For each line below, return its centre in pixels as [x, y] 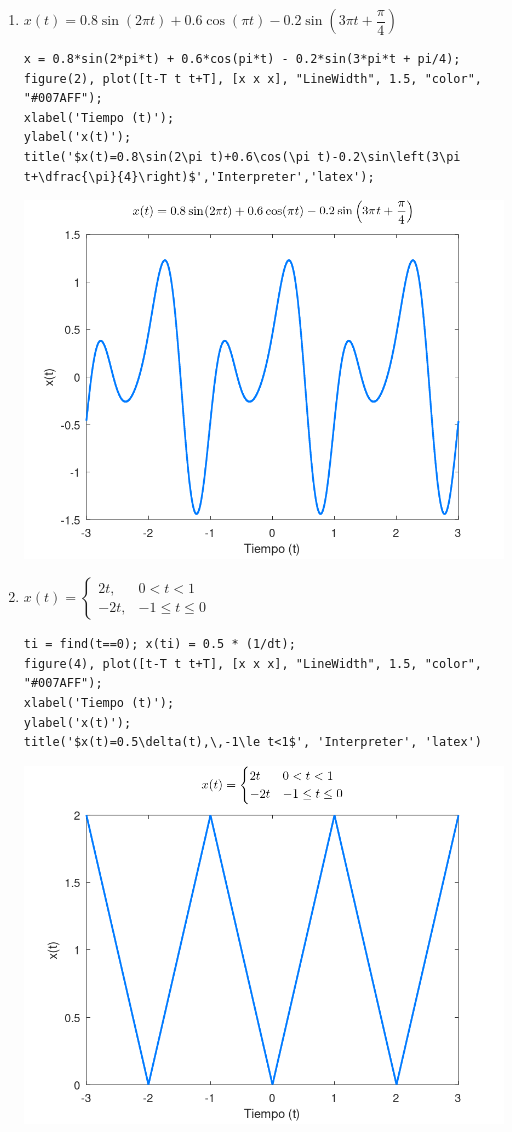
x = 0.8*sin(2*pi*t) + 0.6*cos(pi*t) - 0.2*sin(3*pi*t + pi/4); [242, 59]
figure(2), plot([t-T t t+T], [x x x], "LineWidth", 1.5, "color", [252, 78]
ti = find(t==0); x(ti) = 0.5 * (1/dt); [159, 644]
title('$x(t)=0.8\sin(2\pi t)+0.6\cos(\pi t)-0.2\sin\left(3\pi [242, 156]
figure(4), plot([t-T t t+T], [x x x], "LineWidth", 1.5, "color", [252, 663]
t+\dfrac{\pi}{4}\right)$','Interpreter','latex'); [199, 176]
